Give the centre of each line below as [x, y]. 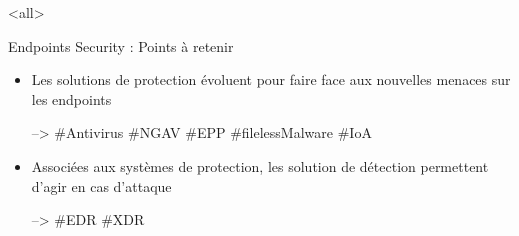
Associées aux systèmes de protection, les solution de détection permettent [260, 165]
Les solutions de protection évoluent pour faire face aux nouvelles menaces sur [271, 79]
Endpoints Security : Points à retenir [121, 45]
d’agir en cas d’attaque [101, 185]
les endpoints [71, 98]
